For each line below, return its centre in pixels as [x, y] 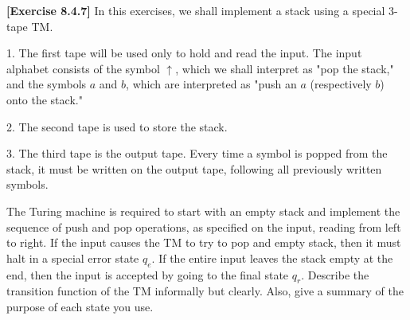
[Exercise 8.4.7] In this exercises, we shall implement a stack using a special [196, 10]
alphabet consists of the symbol [83, 68]
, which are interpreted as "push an [211, 84]
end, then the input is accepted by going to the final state [148, 274]
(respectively [341, 84]
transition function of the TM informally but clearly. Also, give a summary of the [205, 291]
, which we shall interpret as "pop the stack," [285, 68]
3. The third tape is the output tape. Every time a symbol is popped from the [197, 153]
